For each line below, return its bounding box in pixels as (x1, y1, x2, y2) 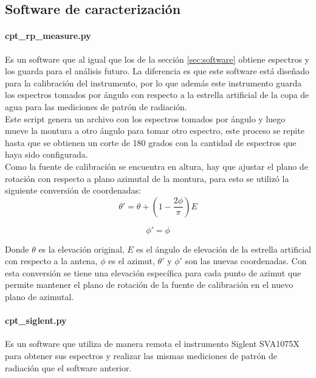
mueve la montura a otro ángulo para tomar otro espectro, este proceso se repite (5, 124, 304, 137)
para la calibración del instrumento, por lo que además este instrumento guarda (5, 76, 302, 89)
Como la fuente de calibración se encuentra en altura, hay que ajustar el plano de (5, 159, 308, 172)
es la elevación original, (38, 242, 125, 255)
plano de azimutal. (5, 290, 74, 303)
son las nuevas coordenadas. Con (185, 254, 307, 267)
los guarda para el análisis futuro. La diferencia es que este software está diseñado (5, 65, 310, 77)
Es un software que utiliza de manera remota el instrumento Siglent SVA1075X (5, 337, 300, 350)
